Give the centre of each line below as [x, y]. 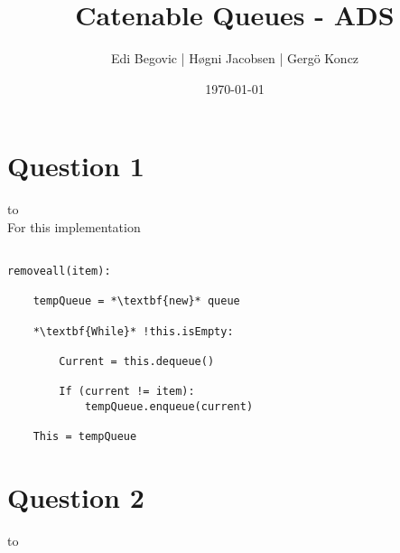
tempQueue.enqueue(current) [169, 407]
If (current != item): [127, 392]
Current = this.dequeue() [137, 362]
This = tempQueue [85, 437]
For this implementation [74, 226]
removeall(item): [59, 272]
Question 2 [76, 497]
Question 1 [76, 166]
